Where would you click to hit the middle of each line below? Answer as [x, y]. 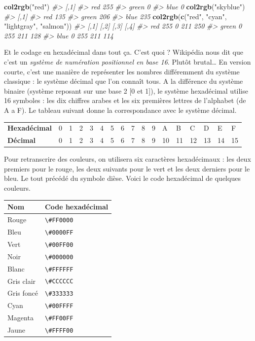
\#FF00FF [59, 319]
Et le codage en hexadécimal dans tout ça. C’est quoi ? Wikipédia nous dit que [124, 52]
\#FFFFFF [59, 269]
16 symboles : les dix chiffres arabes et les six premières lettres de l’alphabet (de [125, 100]
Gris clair [22, 281]
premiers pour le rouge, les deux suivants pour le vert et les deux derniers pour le [127, 168]
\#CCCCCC [59, 282]
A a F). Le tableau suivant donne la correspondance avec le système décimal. [120, 110]
